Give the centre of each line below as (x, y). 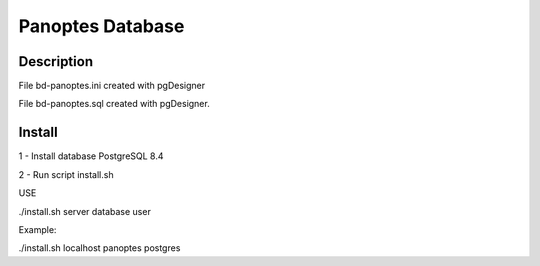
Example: (37, 229)
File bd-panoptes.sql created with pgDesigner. (114, 104)
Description (56, 61)
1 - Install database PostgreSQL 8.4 (91, 156)
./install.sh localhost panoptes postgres (99, 248)
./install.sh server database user (85, 211)
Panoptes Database (101, 26)
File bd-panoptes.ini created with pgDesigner (112, 86)
